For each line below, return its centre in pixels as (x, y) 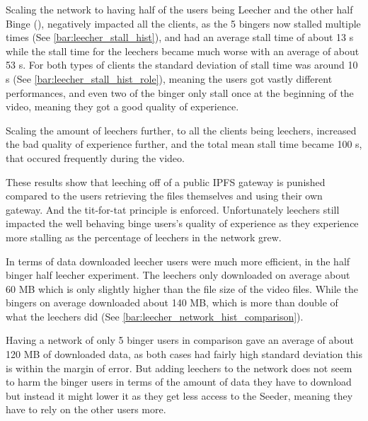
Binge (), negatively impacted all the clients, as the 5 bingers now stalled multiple (183, 23)
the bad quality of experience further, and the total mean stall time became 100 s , (184, 144)
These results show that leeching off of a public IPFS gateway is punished (166, 181)
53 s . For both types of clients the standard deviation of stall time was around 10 (182, 65)
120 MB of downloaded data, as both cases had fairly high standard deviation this (184, 354)
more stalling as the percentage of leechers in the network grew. (144, 237)
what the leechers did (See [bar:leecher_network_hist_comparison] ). (155, 316)
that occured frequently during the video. (95, 157)
